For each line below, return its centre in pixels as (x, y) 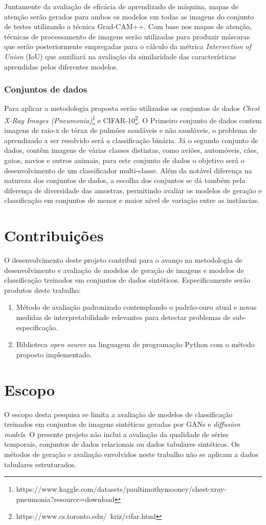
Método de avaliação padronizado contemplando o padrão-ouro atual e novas (136, 307)
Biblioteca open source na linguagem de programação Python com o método (135, 344)
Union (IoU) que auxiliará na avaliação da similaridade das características (120, 56)
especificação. (37, 327)
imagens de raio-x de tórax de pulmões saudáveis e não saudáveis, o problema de (131, 130)
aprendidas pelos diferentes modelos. (61, 66)
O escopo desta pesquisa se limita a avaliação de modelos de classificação (118, 414)
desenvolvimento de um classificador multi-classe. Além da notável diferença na (128, 170)
